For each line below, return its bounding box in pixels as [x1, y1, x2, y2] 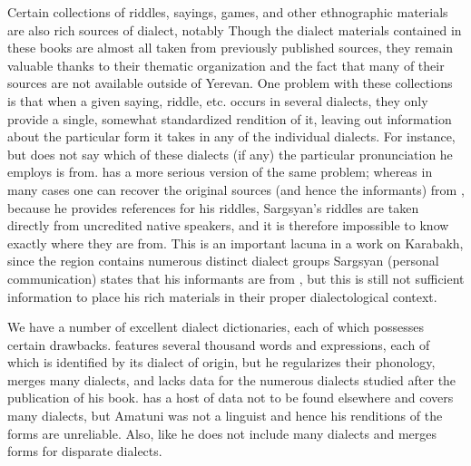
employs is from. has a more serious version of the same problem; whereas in [7, 162, 433, 181]
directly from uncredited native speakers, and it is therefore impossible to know [7, 216, 449, 235]
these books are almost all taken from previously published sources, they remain [7, 38, 454, 57]
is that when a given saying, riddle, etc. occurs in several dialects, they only [7, 91, 428, 110]
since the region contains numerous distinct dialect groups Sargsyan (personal [7, 251, 439, 270]
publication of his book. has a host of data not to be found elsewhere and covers [7, 388, 454, 407]
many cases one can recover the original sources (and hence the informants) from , [7, 180, 465, 199]
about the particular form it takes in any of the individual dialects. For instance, [7, 127, 456, 146]
